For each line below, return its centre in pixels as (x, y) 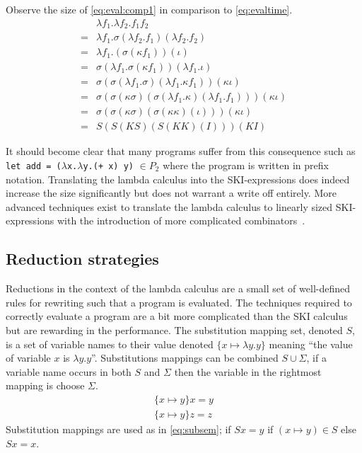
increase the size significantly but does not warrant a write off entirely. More (171, 193)
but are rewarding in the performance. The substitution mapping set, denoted (174, 329)
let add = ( (34, 166)
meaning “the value (311, 344)
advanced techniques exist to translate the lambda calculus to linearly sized (169, 206)
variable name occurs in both (69, 371)
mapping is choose (45, 385)
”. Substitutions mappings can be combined (185, 358)
